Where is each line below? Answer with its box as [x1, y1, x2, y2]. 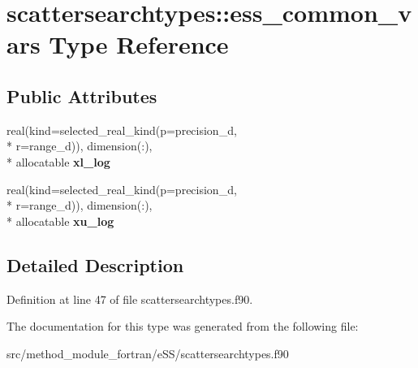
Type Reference [49, 28, 229, 61]
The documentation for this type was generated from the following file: [6, 318, 359, 335]
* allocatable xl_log [6, 153, 110, 170]
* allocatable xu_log [6, 212, 114, 229]
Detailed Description [6, 252, 184, 277]
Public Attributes [6, 83, 157, 108]
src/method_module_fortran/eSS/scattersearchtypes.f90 [6, 344, 289, 362]
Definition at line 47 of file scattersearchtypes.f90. [6, 290, 253, 307]
